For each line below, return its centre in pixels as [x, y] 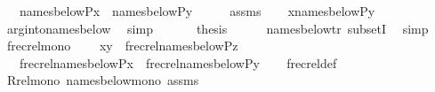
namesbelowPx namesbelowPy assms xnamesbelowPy [197, 11]
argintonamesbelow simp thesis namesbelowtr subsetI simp [217, 28]
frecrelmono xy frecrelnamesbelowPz [122, 46]
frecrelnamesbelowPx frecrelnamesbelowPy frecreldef [178, 62]
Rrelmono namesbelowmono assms [103, 80]
